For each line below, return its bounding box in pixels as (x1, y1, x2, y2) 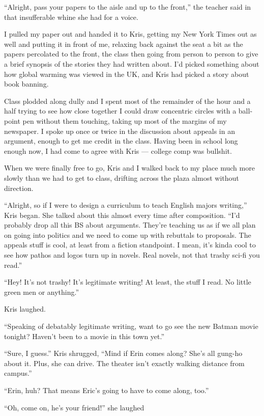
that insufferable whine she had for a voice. (4, 11, 138, 22)
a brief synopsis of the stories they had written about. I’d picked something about (4, 58, 259, 69)
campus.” (4, 368, 32, 378)
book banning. (4, 78, 49, 89)
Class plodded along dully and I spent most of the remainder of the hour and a (4, 95, 251, 106)
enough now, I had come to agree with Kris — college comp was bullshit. (4, 145, 232, 156)
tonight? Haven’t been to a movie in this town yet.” (4, 330, 165, 341)
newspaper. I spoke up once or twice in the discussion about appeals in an (4, 125, 235, 136)
